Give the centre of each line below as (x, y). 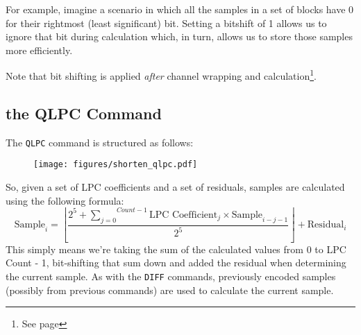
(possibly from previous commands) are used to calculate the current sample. (170, 290)
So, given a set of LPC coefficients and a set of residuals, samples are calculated (175, 187)
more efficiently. (39, 50)
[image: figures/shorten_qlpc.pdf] (116, 165)
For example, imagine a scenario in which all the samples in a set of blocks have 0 (180, 9)
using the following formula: (65, 200)
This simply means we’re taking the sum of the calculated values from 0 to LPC (176, 249)
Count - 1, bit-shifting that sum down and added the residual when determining (176, 263)
